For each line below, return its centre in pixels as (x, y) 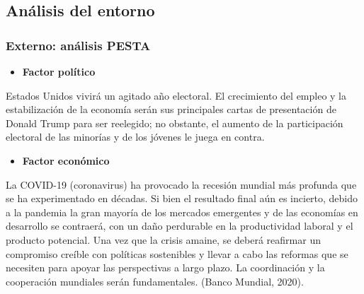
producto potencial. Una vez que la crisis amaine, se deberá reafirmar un (163, 239)
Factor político (59, 71)
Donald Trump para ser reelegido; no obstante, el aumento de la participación (175, 123)
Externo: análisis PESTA (78, 45)
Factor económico (66, 160)
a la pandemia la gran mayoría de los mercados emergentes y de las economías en (182, 212)
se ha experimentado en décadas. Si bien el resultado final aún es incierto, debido (182, 198)
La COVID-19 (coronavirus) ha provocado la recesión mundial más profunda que (181, 184)
